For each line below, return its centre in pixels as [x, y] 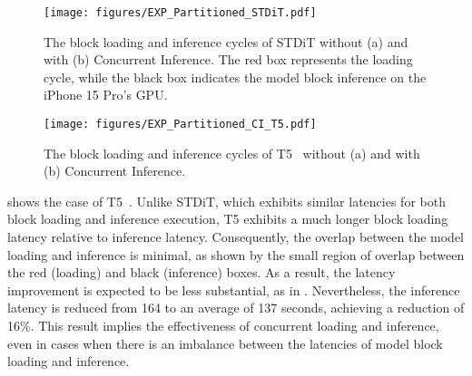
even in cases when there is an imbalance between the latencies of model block [225, 343]
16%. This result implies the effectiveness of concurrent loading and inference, [223, 326]
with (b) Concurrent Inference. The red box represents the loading [228, 59]
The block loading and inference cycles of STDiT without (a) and [226, 41]
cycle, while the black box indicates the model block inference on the [235, 77]
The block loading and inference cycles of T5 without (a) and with [232, 153]
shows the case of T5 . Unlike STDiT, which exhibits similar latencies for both [226, 201]
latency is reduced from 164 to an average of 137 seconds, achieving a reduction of [236, 308]
